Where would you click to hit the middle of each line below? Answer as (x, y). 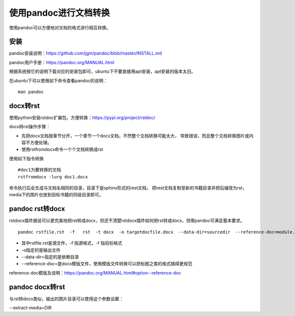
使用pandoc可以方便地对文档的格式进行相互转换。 (60, 28)
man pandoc (31, 92)
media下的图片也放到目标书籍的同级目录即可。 (56, 195)
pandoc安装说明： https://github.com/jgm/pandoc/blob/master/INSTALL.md (86, 53)
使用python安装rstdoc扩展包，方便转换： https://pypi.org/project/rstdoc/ (82, 117)
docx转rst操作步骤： (30, 127)
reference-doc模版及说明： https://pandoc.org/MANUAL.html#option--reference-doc (95, 273)
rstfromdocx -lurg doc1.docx (53, 177)
